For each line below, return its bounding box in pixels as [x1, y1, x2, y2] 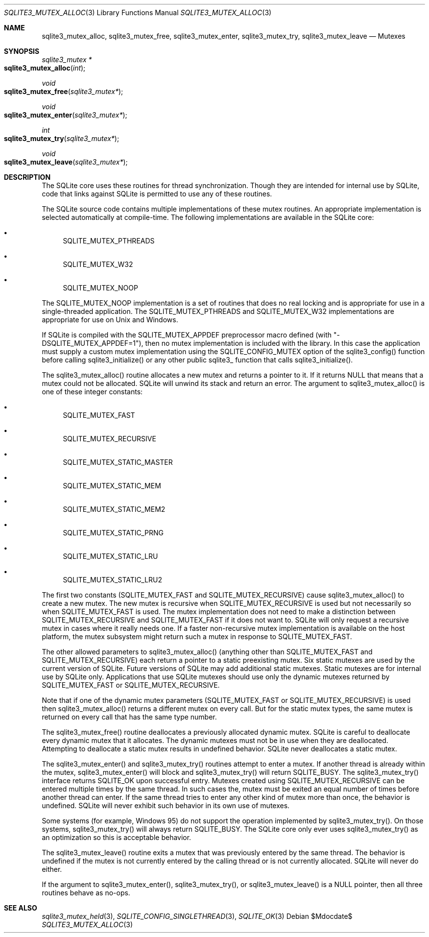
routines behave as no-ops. [42, 889, 130, 897]
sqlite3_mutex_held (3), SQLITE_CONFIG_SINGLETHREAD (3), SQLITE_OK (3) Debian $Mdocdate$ [42, 912, 353, 920]
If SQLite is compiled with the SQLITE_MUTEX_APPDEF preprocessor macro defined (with [42, 331, 332, 339]
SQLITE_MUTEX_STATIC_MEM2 [63, 505, 166, 513]
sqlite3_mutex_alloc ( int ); [4, 64, 86, 72]
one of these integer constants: [42, 387, 143, 396]
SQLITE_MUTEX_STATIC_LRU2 [63, 576, 162, 584]
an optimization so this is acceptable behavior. [42, 833, 191, 841]
